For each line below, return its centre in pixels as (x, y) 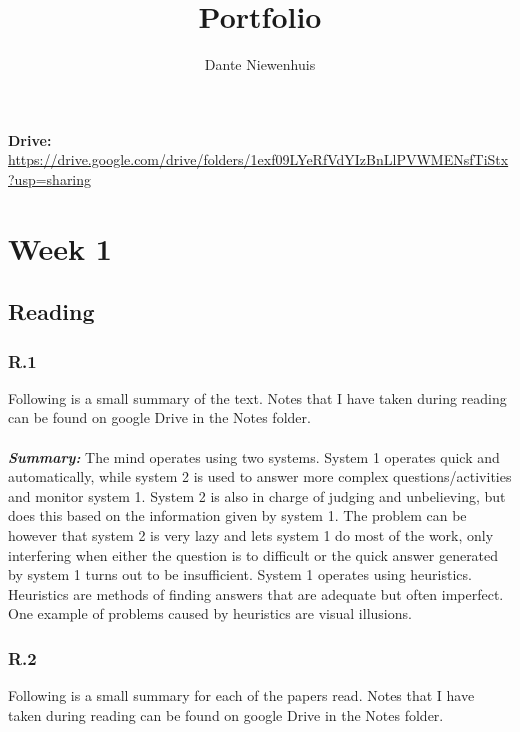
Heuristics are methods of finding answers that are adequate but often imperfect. (256, 593)
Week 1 (60, 247)
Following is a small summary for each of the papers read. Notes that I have (241, 695)
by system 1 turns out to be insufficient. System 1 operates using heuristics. (240, 574)
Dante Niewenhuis (260, 64)
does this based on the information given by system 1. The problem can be (237, 515)
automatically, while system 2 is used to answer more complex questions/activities (260, 476)
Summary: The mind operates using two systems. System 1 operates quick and (254, 456)
